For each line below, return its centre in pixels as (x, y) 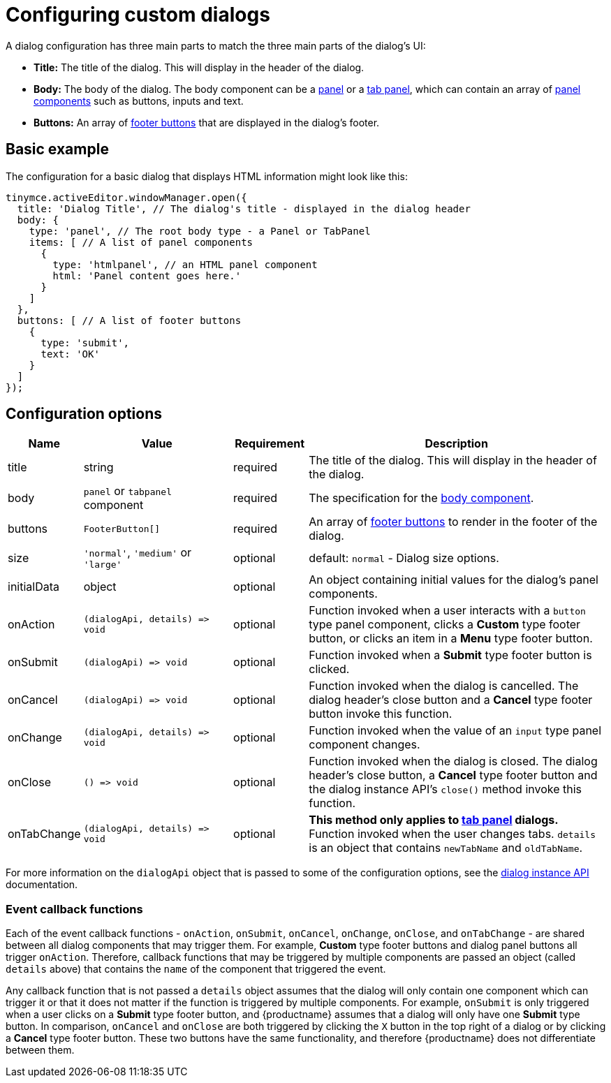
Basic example (57, 149)
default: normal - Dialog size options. (404, 558)
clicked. (329, 669)
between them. (40, 1050)
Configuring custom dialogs (138, 15)
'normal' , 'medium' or (138, 553)
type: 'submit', (85, 342)
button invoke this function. (381, 714)
